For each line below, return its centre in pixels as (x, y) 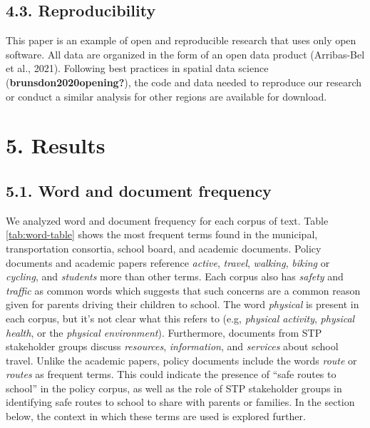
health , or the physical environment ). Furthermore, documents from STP (164, 332)
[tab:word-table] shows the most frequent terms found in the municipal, (162, 234)
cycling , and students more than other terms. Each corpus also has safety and (175, 276)
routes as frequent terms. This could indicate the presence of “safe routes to (171, 374)
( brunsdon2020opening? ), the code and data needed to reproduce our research (184, 82)
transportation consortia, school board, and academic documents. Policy (164, 248)
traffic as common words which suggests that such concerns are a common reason (183, 290)
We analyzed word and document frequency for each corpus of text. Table (167, 220)
